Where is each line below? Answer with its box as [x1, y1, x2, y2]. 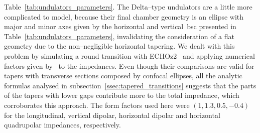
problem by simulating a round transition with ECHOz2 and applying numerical [4, 50, 255, 61]
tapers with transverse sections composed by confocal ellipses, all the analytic [4, 70, 242, 81]
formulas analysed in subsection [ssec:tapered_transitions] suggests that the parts [4, 80, 256, 90]
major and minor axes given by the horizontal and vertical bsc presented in [4, 21, 236, 32]
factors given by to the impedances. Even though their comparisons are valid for [4, 60, 254, 71]
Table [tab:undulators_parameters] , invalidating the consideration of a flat [4, 31, 234, 41]
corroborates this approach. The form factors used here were [4, 99, 190, 110]
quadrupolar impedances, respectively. [4, 119, 121, 130]
